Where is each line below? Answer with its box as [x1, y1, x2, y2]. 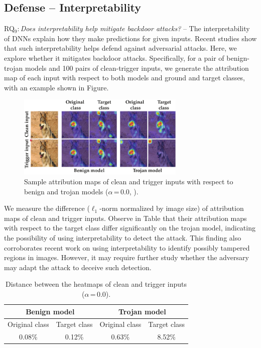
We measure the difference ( [4, 203, 90, 213]
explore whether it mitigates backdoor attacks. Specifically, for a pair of [4, 52, 224, 63]
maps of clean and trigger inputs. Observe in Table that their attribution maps [4, 212, 247, 223]
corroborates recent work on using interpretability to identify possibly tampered [4, 242, 250, 253]
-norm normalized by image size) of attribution [99, 203, 244, 213]
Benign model [26, 306, 75, 316]
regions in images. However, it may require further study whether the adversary [4, 252, 249, 263]
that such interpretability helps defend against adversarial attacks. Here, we [4, 43, 237, 53]
